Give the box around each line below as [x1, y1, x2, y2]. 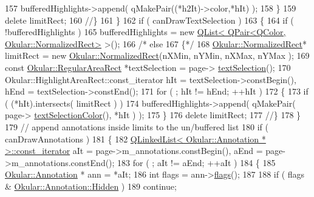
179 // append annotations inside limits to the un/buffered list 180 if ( [5, 120, 269, 133]
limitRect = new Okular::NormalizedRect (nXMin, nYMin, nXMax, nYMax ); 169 [5, 49, 310, 62]
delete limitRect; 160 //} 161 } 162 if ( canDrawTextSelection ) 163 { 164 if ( [5, 13, 294, 26]
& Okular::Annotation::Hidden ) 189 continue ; [5, 179, 177, 192]
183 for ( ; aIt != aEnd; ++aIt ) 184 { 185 [117, 156, 276, 169]
